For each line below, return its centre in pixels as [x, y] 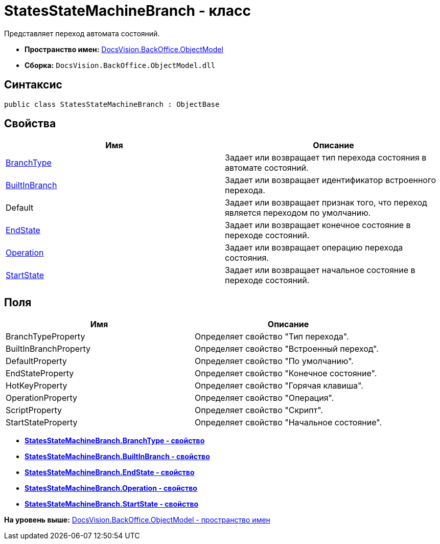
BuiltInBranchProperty [48, 349]
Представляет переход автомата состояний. [82, 33]
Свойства [30, 124]
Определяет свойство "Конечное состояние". [286, 373]
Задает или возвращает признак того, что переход [326, 203]
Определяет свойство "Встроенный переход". [287, 349]
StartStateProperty [42, 423]
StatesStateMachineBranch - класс [128, 11]
